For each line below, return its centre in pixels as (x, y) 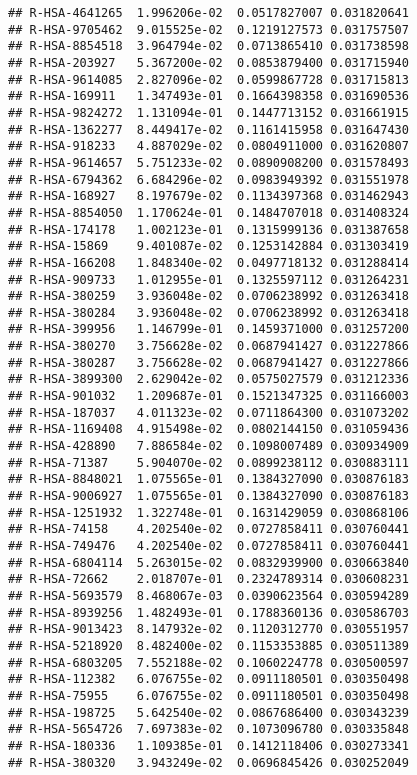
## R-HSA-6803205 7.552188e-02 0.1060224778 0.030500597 (208, 662)
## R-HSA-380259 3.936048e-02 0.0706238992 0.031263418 (208, 296)
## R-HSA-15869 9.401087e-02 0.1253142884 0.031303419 (208, 246)
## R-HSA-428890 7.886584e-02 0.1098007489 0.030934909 (208, 446)
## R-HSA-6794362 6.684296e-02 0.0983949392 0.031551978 (208, 179)
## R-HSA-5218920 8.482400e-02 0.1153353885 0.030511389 (208, 645)
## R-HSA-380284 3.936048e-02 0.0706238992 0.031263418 (208, 312)
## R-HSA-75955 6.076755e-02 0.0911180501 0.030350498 (208, 695)
